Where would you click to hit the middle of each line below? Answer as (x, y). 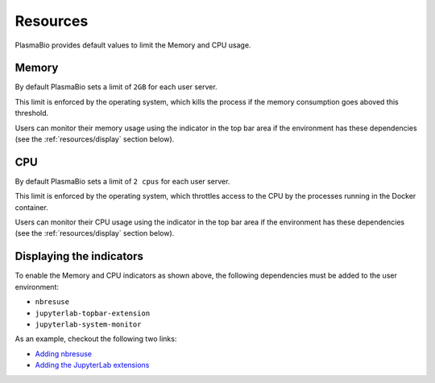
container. (31, 207)
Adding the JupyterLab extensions (92, 365)
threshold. (32, 113)
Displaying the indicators (79, 256)
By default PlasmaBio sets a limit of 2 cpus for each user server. (122, 181)
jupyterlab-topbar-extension (93, 313)
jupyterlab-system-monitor (88, 324)
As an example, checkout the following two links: (96, 339)
